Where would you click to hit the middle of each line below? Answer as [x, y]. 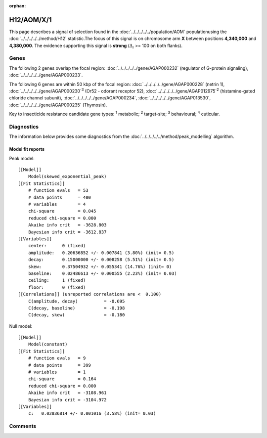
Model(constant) [48, 344]
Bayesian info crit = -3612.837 [67, 232]
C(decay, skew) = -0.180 [76, 315]
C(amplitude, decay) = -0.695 [76, 301]
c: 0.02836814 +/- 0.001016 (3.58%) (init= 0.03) [92, 414]
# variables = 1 [57, 372]
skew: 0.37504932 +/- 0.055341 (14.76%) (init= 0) [100, 266]
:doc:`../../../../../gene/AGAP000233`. [46, 75]
